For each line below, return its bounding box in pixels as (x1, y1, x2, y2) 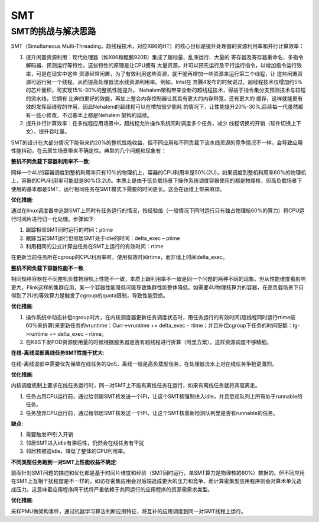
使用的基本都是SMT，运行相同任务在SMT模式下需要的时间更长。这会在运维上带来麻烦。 (11, 185, 226, 192)
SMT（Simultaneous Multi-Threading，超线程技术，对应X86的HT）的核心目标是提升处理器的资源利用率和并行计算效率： (11, 43, 304, 50)
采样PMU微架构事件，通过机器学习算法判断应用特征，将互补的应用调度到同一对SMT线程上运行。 (11, 507, 246, 514)
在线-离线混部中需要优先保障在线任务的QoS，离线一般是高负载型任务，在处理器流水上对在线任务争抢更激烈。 (11, 360, 278, 367)
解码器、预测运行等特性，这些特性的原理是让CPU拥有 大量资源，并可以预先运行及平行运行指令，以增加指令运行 (25, 62, 297, 69)
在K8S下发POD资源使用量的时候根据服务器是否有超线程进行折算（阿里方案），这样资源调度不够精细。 (25, 338, 272, 345)
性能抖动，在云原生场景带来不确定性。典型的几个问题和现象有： (11, 147, 167, 154)
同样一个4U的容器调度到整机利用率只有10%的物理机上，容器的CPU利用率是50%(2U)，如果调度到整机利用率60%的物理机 (11, 168, 307, 176)
